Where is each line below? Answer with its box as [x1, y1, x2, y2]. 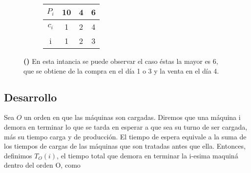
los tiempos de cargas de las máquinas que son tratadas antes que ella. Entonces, [4, 141, 246, 151]
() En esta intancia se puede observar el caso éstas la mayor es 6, [23, 56, 218, 66]
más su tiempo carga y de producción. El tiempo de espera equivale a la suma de [4, 131, 247, 141]
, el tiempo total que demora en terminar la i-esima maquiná [57, 150, 238, 160]
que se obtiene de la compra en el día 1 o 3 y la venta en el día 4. [23, 65, 219, 76]
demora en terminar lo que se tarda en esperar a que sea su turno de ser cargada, [4, 121, 248, 132]
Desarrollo [4, 89, 57, 104]
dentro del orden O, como [4, 160, 81, 170]
